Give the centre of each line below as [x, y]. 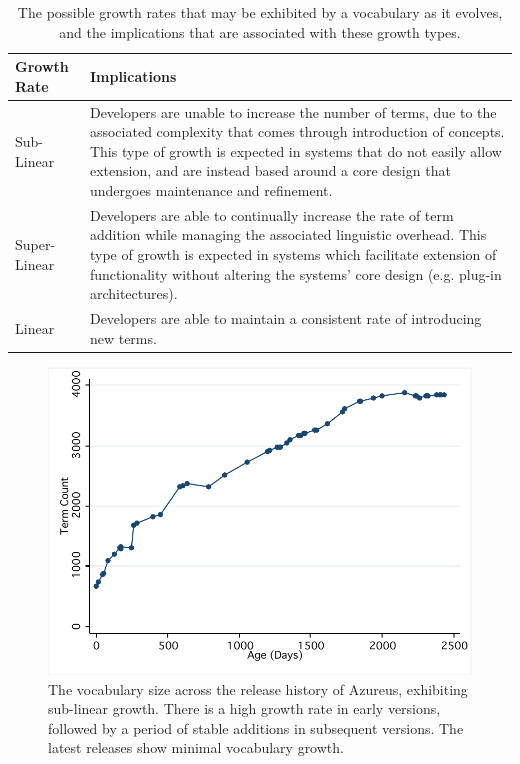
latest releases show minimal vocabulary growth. [196, 747]
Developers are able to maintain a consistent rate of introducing [285, 318]
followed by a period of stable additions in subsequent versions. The [256, 727]
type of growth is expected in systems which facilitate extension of [293, 254]
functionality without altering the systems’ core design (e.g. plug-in [295, 273]
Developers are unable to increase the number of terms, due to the [293, 111]
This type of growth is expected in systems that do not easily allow [295, 150]
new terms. [123, 337]
